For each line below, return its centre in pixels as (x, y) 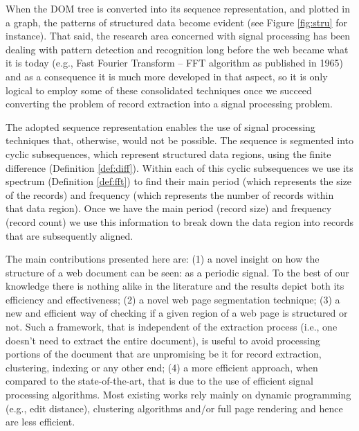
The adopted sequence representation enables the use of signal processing (160, 126)
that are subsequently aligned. (70, 235)
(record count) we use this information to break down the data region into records (179, 221)
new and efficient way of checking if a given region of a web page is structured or (177, 313)
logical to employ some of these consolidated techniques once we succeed (159, 90)
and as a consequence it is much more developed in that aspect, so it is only (167, 76)
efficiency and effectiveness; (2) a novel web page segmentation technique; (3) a (173, 299)
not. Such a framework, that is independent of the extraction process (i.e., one (172, 327)
